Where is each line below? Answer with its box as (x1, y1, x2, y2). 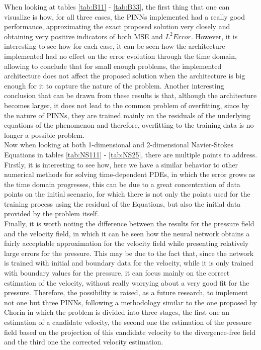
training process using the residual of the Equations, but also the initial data (4, 198, 241, 209)
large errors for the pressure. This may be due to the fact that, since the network (4, 247, 254, 258)
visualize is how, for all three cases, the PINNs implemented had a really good (4, 11, 245, 22)
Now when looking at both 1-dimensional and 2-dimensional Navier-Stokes (4, 139, 234, 150)
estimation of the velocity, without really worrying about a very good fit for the (4, 277, 249, 288)
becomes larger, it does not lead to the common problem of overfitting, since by (4, 100, 249, 110)
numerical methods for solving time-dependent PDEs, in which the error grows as (4, 169, 255, 180)
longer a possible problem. (4, 129, 85, 140)
